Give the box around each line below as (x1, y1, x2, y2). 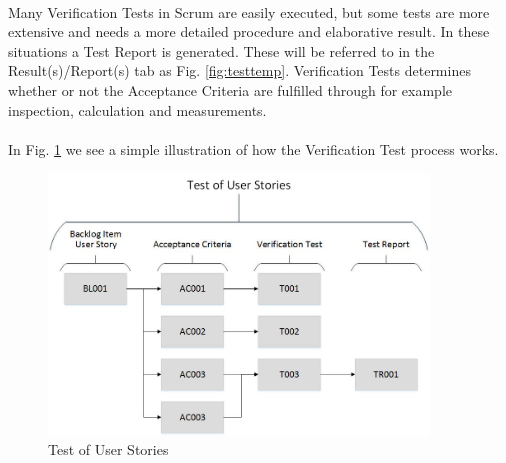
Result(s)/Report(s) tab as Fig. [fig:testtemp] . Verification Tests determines (8, 60, 471, 81)
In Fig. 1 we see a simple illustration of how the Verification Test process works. (8, 138, 499, 159)
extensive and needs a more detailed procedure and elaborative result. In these (8, 21, 490, 42)
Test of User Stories (48, 439, 169, 460)
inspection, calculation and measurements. (8, 99, 267, 120)
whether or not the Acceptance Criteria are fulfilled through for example (8, 79, 453, 100)
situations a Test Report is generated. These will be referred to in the (8, 40, 435, 61)
